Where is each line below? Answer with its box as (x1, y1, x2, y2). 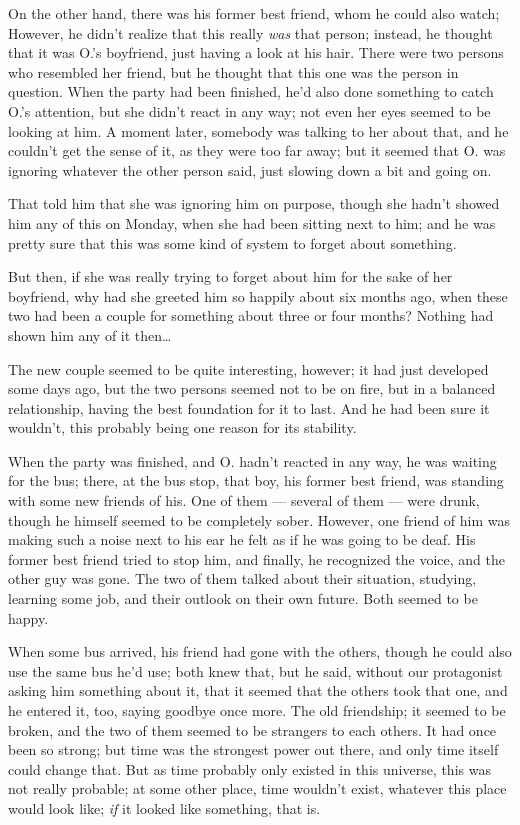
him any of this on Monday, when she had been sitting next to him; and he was (8, 212, 496, 233)
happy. (8, 607, 49, 628)
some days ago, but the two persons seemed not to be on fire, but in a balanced (8, 378, 496, 399)
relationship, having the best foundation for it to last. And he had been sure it (8, 397, 490, 418)
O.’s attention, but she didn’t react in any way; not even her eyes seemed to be (8, 100, 491, 121)
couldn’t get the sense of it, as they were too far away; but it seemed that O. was (8, 140, 506, 161)
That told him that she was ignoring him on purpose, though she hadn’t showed (8, 193, 500, 214)
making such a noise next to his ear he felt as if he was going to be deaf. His (8, 529, 476, 550)
